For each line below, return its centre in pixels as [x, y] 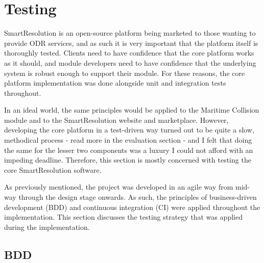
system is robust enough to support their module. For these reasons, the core [125, 73]
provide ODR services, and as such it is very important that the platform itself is [131, 43]
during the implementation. [47, 227]
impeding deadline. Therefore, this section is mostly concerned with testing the [128, 160]
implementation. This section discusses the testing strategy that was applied [123, 217]
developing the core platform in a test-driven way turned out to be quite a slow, [129, 130]
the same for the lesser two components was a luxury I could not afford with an [129, 150]
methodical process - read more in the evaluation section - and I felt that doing [128, 140]
